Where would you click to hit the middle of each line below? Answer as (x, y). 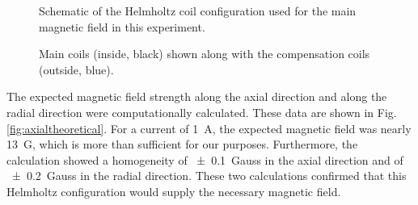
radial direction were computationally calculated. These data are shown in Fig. (202, 112)
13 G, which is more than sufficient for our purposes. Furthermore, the (182, 144)
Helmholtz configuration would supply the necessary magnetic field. (174, 191)
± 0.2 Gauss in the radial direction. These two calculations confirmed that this (209, 176)
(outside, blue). (76, 69)
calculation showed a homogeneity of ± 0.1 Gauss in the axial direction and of (205, 159)
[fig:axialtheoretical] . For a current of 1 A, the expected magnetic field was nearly (209, 128)
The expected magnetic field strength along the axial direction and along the (197, 96)
